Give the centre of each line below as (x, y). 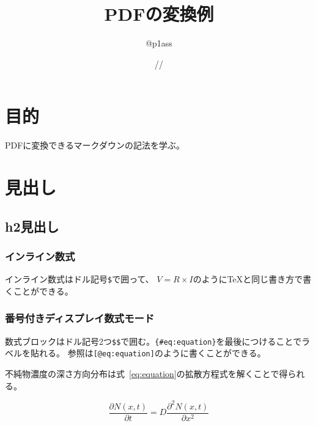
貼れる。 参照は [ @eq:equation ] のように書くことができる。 (148, 353)
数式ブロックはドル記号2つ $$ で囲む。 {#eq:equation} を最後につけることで (153, 341)
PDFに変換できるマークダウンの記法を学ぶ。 (95, 145)
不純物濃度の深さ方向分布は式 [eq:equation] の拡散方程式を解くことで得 (146, 373)
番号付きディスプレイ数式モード (80, 318)
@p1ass (159, 43)
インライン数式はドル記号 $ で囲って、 (79, 279)
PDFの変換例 (159, 14)
